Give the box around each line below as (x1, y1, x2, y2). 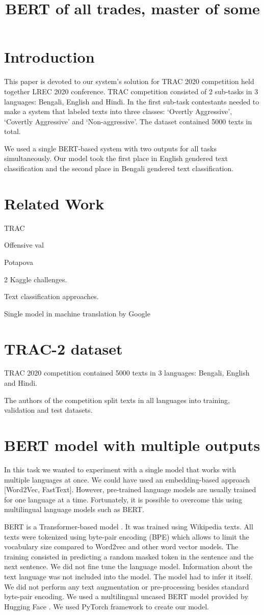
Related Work (4, 193, 104, 213)
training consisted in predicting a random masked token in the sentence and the (4, 551, 254, 561)
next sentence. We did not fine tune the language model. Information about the (4, 561, 253, 572)
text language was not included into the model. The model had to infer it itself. (4, 571, 253, 581)
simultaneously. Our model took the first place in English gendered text (4, 153, 228, 164)
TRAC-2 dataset (4, 338, 123, 359)
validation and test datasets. (4, 405, 93, 415)
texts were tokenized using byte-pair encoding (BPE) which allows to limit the (4, 531, 249, 542)
